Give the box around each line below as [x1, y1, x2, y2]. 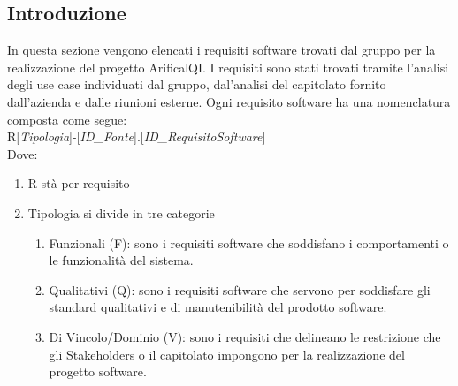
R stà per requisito [27, 174, 130, 193]
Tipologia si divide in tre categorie [27, 203, 215, 222]
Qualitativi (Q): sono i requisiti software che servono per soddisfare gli [49, 280, 431, 299]
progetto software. [49, 362, 147, 381]
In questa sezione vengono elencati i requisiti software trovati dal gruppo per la [7, 41, 436, 59]
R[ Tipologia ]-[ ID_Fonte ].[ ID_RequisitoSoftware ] [7, 127, 266, 146]
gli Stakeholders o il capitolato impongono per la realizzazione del [49, 344, 405, 363]
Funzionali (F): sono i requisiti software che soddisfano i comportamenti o [49, 233, 449, 252]
